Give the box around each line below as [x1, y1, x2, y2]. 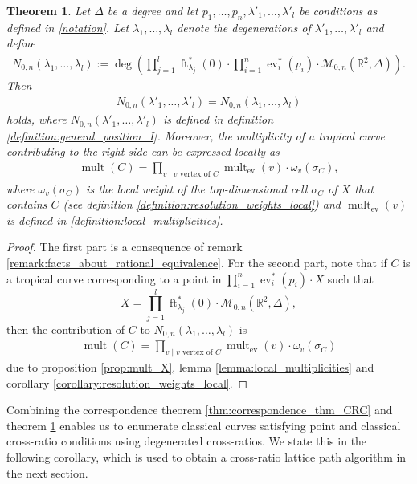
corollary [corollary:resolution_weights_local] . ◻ [6, 374, 248, 391]
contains [6, 196, 47, 213]
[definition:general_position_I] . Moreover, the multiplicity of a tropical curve [6, 127, 385, 144]
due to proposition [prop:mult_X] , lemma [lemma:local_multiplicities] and [6, 358, 374, 375]
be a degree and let [107, 2, 198, 18]
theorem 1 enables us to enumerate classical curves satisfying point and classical [6, 417, 401, 433]
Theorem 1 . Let [6, 2, 91, 18]
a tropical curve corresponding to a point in [6, 270, 222, 287]
